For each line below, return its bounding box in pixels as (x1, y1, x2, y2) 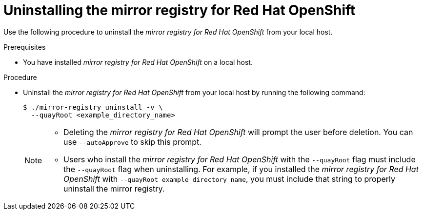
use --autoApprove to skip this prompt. (63, 136, 201, 147)
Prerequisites (3, 42, 46, 51)
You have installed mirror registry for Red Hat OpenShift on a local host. (23, 58, 253, 66)
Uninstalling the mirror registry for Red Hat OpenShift (3, 2, 356, 19)
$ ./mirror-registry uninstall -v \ (23, 103, 163, 111)
